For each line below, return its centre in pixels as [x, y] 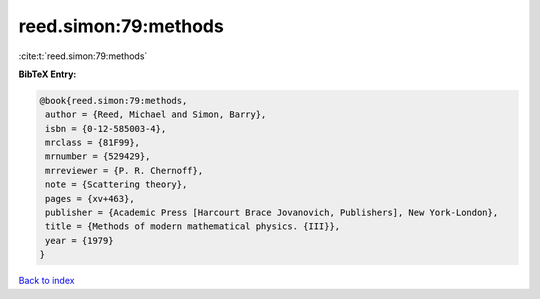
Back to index [46, 281]
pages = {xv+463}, [90, 198]
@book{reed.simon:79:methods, [113, 100]
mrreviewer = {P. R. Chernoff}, [124, 170]
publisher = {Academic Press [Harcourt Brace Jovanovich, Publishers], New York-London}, [272, 213]
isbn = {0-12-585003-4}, [106, 128]
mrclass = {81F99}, [92, 143]
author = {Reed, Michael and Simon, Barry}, [156, 114]
